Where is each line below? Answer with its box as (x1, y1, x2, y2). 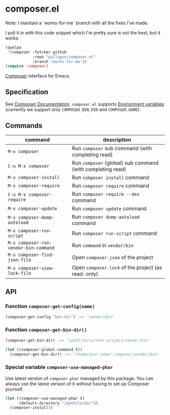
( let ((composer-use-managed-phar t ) (5, 396, 85, 401)
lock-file (8, 270, 31, 276)
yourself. (5, 386, 24, 392)
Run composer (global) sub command (71, 159, 159, 166)
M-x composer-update (8, 205, 57, 211)
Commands (5, 121, 43, 130)
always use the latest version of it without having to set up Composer (5, 381, 150, 387)
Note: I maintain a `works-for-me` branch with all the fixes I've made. (5, 20, 149, 26)
